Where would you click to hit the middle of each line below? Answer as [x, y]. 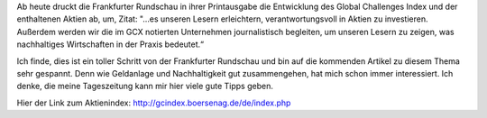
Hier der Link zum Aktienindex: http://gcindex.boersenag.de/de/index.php [154, 103]
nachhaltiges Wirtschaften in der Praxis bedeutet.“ [110, 44]
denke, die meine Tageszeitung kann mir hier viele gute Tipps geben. [145, 86]
